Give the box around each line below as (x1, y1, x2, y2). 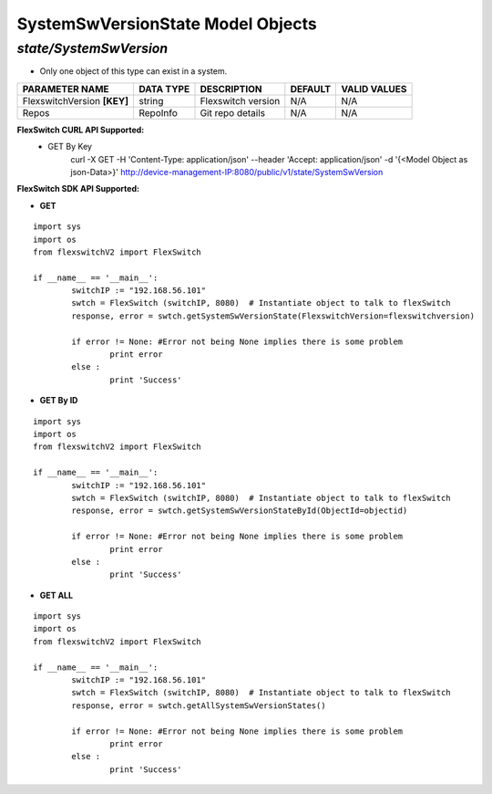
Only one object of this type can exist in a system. (39, 66, 228, 77)
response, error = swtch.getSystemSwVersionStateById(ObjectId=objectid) (71, 506, 408, 516)
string (138, 94, 164, 107)
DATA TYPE (138, 82, 190, 95)
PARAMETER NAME (22, 82, 109, 95)
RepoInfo (138, 106, 178, 119)
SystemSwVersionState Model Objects (16, 14, 318, 34)
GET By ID (39, 395, 78, 406)
